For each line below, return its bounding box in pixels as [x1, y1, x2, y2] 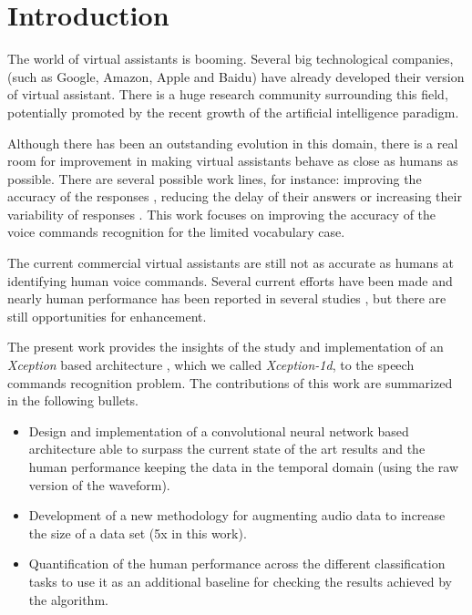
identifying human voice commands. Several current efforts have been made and [7, 271, 453, 290]
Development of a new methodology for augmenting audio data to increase [28, 506, 446, 525]
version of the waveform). [28, 475, 170, 494]
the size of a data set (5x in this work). [28, 523, 247, 542]
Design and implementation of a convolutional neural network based [28, 421, 409, 440]
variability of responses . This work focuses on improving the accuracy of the [7, 204, 436, 223]
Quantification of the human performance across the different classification [28, 554, 446, 573]
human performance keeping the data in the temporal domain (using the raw [28, 457, 458, 476]
